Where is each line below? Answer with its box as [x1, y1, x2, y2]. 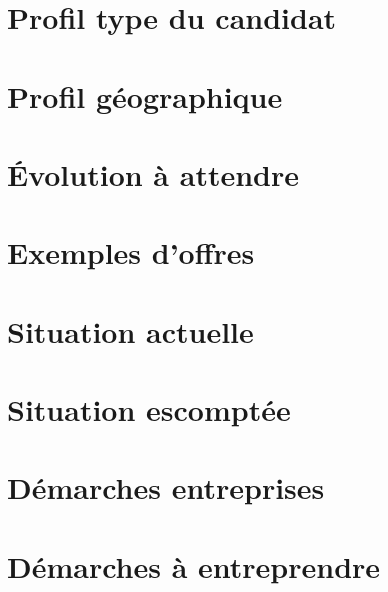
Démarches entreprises [7, 467, 325, 508]
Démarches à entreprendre [7, 545, 381, 586]
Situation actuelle [7, 310, 254, 351]
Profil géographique [7, 75, 283, 116]
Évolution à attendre [7, 153, 299, 194]
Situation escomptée [7, 389, 291, 430]
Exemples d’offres [7, 232, 255, 273]
